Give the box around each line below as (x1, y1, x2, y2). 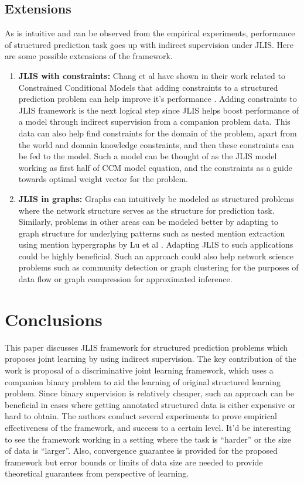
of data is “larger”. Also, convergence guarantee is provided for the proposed (5, 444, 278, 457)
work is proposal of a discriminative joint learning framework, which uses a (5, 364, 274, 376)
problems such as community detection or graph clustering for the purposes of (18, 261, 299, 273)
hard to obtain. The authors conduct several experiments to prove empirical (5, 410, 277, 422)
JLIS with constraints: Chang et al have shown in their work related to (18, 69, 285, 81)
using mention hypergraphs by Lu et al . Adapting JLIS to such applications (18, 238, 293, 251)
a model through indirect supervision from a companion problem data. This (18, 115, 291, 128)
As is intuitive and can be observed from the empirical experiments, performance (5, 27, 295, 39)
